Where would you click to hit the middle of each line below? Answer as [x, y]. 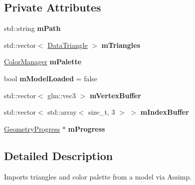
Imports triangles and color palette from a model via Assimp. [98, 176]
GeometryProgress [32, 128]
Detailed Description [59, 155]
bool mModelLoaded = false [51, 78]
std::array [62, 112]
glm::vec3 [62, 95]
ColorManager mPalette [43, 62]
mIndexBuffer [165, 112]
